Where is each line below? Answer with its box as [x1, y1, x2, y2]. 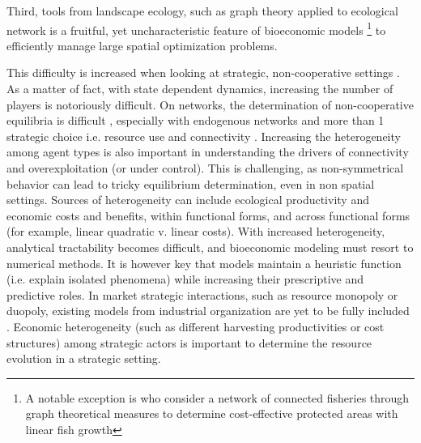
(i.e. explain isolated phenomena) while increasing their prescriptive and [6, 270, 364, 288]
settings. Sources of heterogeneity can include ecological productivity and [6, 191, 369, 208]
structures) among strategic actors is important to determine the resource [6, 334, 372, 351]
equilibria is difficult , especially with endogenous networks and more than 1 [6, 112, 385, 129]
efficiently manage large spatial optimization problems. [6, 36, 278, 53]
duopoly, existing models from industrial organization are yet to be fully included [6, 302, 410, 319]
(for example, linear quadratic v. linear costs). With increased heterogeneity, [6, 223, 385, 240]
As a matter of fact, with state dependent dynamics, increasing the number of [6, 80, 393, 97]
